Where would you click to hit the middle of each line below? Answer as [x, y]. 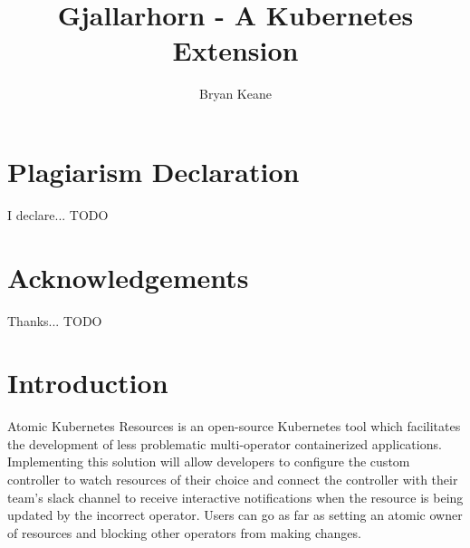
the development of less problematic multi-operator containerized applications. [225, 443]
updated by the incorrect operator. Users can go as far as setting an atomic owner [235, 515]
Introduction [88, 383]
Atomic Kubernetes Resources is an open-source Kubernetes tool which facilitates [234, 426]
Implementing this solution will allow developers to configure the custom [209, 461]
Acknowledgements [128, 277]
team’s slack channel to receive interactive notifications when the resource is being [235, 497]
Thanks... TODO [55, 320]
